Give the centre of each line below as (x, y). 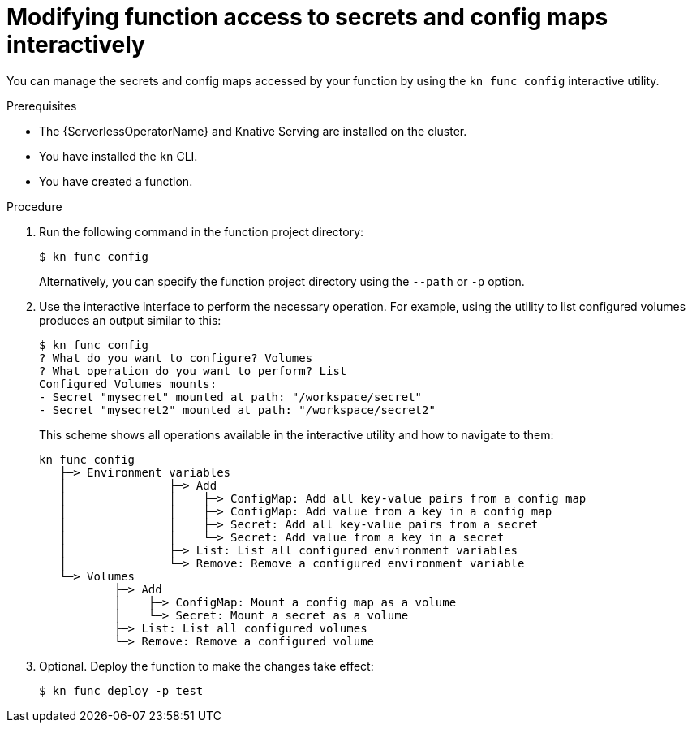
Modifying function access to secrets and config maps (307, 17)
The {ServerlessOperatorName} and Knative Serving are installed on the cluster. (253, 131)
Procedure (34, 206)
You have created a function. (116, 181)
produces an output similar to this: (130, 320)
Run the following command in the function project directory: (202, 231)
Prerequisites (42, 106)
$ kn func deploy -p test (121, 690)
